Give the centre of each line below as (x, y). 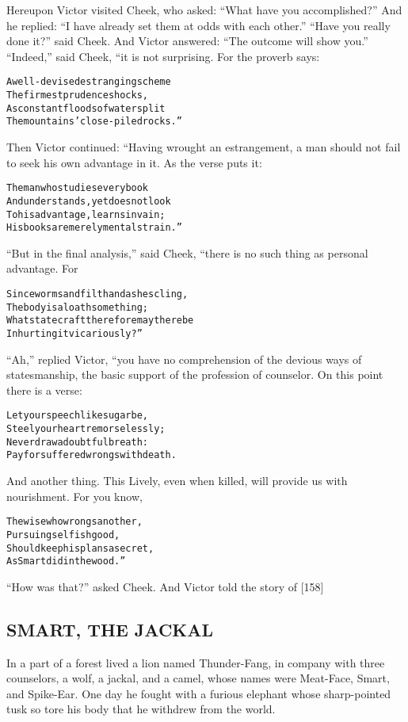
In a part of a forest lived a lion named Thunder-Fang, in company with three (196, 662)
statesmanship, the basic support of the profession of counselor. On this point (195, 374)
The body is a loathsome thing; (78, 307)
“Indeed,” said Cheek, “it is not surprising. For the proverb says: (163, 56)
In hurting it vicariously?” (74, 333)
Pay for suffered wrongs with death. (92, 455)
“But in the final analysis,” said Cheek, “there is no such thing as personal (187, 252)
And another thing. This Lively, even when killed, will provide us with (177, 481)
